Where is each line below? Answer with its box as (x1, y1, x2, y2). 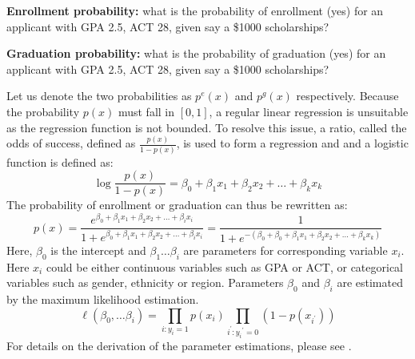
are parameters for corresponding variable (183, 241, 388, 258)
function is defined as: (6, 153, 114, 170)
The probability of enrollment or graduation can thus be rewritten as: (6, 196, 348, 213)
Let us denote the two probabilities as (6, 87, 192, 104)
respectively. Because (296, 87, 399, 104)
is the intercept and (50, 241, 146, 258)
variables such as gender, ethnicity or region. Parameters (6, 274, 284, 291)
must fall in (118, 103, 175, 119)
